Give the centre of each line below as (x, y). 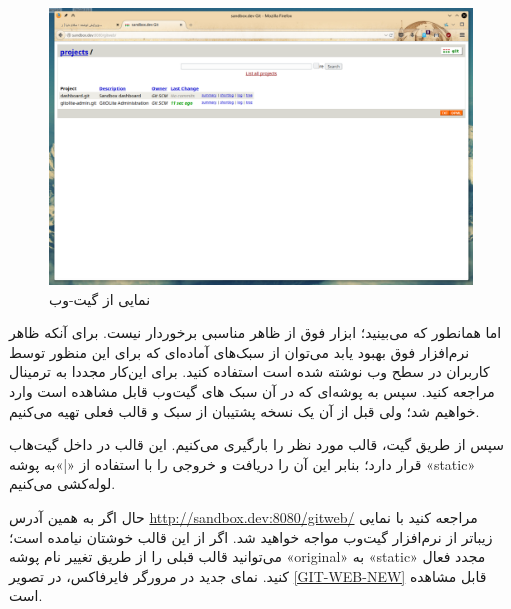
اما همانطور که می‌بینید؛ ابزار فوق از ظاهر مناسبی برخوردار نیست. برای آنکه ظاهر (255, 332)
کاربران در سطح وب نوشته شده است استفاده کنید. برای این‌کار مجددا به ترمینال (249, 371)
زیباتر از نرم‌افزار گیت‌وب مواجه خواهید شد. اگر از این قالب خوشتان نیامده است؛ (251, 536)
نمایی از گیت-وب (100, 298)
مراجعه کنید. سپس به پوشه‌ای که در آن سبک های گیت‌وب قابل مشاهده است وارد (252, 390)
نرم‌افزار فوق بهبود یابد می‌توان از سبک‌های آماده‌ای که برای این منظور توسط (239, 351)
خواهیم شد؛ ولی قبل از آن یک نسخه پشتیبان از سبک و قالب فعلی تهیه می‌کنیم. (244, 410)
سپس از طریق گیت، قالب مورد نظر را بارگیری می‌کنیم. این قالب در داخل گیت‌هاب (257, 444)
